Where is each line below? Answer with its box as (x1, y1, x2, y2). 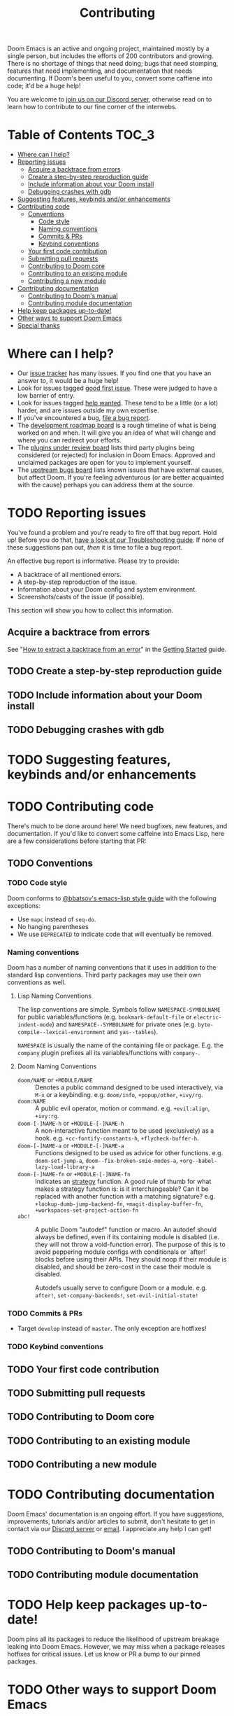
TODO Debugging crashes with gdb (7, 723, 165, 736)
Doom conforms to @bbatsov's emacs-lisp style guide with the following (7, 894, 217, 902)
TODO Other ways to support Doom (7, 1682, 217, 1698)
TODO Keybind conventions (7, 1342, 103, 1352)
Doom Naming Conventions (17, 1062, 97, 1070)
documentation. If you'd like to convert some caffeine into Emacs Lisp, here (7, 830, 225, 838)
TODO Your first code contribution (7, 1363, 159, 1375)
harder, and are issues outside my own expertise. (17, 406, 159, 414)
